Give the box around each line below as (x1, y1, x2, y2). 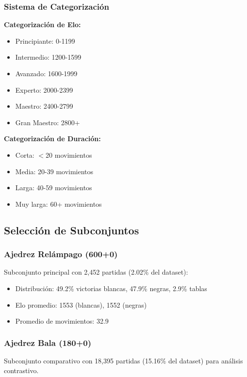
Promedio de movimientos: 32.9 (15, 316, 109, 326)
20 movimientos (46, 149, 92, 160)
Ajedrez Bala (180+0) (4, 336, 92, 348)
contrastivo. (4, 365, 39, 375)
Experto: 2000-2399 (15, 84, 73, 95)
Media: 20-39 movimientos (15, 166, 94, 176)
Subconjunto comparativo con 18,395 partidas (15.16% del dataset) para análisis (4, 355, 243, 365)
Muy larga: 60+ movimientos (15, 198, 102, 209)
